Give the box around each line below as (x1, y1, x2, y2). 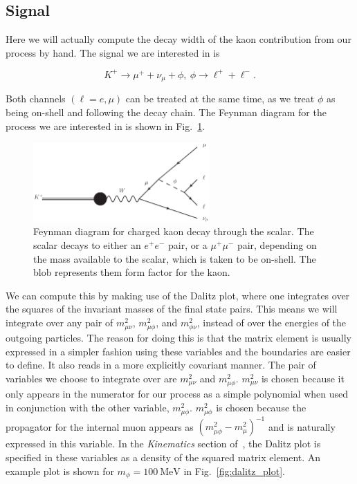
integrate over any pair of (6, 315, 113, 330)
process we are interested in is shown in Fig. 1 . (6, 118, 205, 133)
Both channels (6, 91, 66, 106)
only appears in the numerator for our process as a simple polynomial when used (6, 387, 348, 401)
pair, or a (167, 238, 208, 252)
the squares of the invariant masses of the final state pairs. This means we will (6, 301, 338, 316)
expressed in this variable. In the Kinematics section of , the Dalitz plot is (6, 436, 321, 451)
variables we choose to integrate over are (6, 371, 177, 385)
